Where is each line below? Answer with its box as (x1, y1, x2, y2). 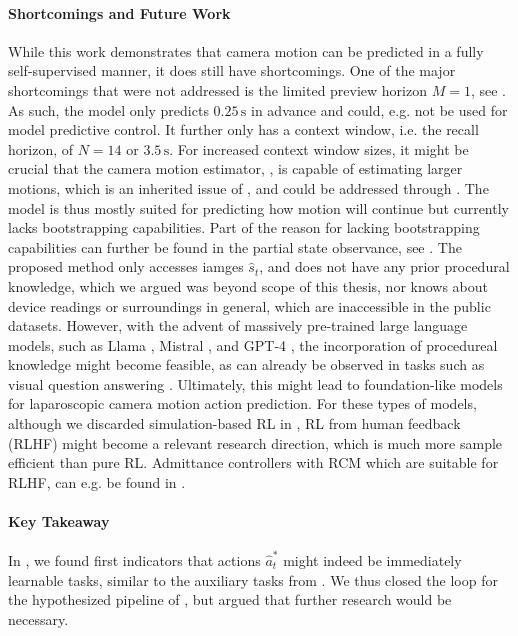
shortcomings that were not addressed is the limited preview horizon (8, 79, 428, 100)
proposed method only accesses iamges (8, 256, 244, 277)
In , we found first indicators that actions (8, 549, 261, 570)
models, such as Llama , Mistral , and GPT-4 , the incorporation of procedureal (8, 334, 498, 355)
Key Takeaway (8, 511, 110, 532)
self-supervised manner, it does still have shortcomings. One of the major (8, 60, 456, 81)
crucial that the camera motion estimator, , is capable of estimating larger (8, 158, 463, 179)
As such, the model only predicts (8, 99, 209, 120)
